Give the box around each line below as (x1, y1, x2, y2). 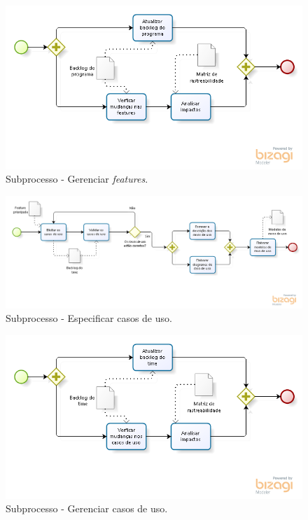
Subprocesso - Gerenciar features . (6, 171, 148, 186)
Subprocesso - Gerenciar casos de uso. (6, 501, 168, 516)
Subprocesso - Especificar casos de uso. (6, 311, 172, 325)
